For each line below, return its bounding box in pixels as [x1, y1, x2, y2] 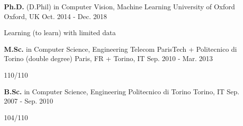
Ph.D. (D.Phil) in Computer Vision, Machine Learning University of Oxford [4, 1, 235, 11]
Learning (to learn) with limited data [4, 27, 116, 38]
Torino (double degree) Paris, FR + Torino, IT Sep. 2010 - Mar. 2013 [4, 53, 213, 63]
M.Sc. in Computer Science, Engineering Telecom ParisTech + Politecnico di [4, 43, 237, 54]
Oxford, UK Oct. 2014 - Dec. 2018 [4, 11, 107, 21]
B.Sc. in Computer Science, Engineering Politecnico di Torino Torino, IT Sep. [4, 86, 240, 96]
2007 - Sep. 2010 [4, 96, 53, 106]
